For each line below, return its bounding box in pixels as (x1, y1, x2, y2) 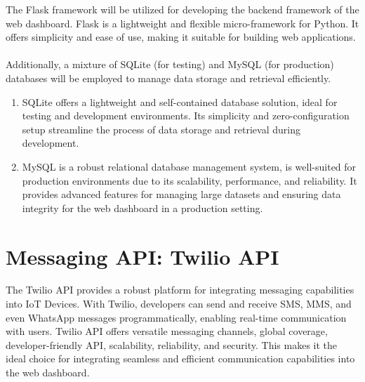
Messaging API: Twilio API (6, 242, 279, 270)
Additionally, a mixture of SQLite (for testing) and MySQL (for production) (6, 57, 334, 72)
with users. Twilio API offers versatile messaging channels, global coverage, (6, 324, 328, 338)
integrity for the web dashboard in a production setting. (22, 200, 263, 215)
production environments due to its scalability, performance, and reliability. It (22, 173, 357, 187)
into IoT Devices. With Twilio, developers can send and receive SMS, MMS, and (6, 296, 352, 311)
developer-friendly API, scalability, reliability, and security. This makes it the (6, 337, 338, 352)
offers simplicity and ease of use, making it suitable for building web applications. (6, 29, 356, 44)
